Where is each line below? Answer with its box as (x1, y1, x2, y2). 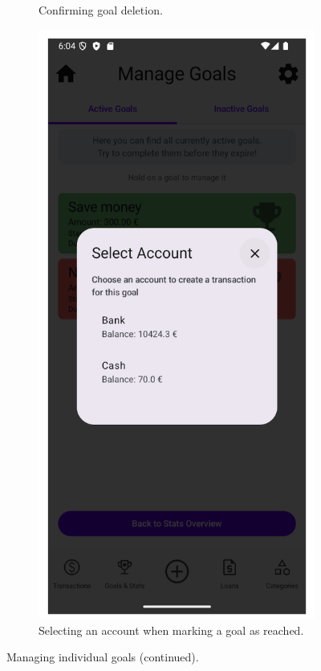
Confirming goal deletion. (39, 2, 163, 18)
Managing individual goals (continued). (6, 648, 199, 665)
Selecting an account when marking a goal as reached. (39, 621, 304, 638)
